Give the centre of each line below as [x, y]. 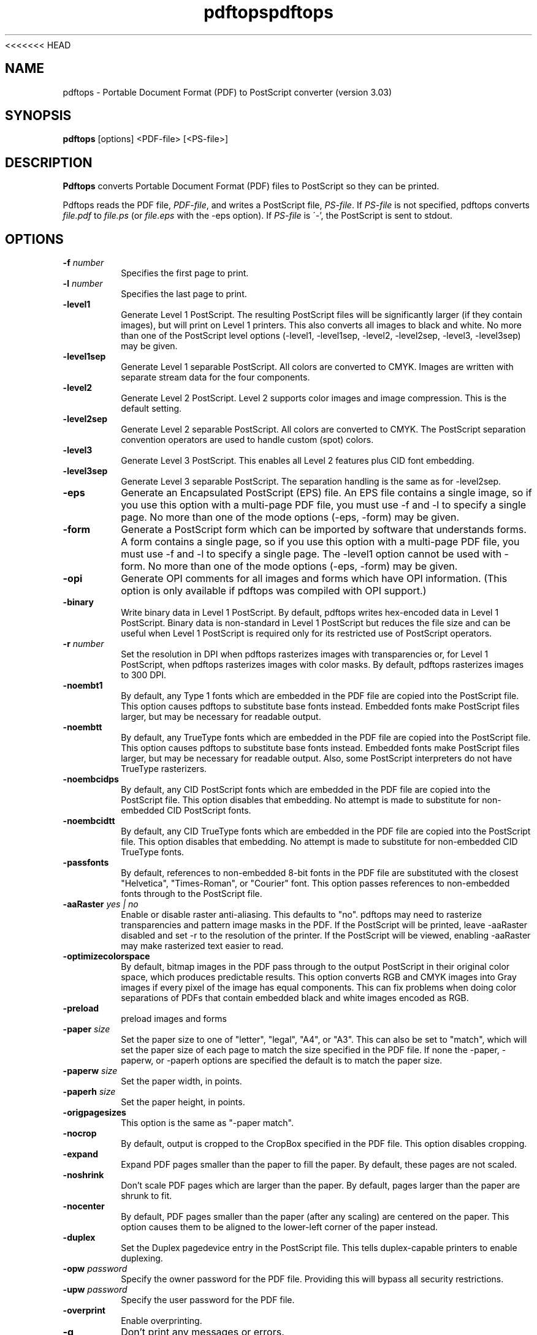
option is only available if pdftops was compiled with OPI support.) [274, 591]
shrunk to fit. [147, 1196]
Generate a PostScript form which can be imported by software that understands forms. [324, 530]
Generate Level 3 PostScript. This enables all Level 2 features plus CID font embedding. [298, 461]
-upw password [95, 1290]
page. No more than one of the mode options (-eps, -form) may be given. [290, 517]
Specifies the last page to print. [184, 294]
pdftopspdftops [268, 12]
